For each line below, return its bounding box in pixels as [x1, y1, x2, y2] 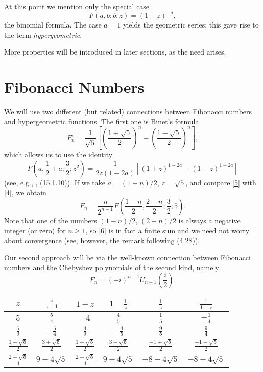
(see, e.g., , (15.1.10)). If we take [4, 177, 106, 188]
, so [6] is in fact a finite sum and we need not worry [85, 225, 250, 235]
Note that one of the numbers [4, 215, 97, 225]
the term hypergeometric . [4, 29, 82, 40]
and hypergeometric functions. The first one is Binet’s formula [4, 116, 199, 126]
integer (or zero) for [4, 225, 66, 235]
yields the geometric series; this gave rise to [123, 19, 259, 30]
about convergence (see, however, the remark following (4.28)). [4, 235, 200, 246]
